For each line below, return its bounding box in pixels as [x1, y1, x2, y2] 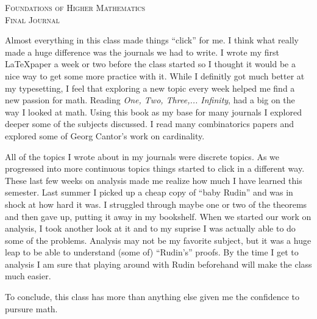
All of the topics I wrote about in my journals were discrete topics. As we [5, 150, 280, 163]
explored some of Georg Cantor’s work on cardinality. [5, 129, 205, 142]
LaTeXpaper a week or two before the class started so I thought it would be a [5, 57, 296, 70]
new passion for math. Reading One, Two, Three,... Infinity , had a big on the [5, 94, 295, 106]
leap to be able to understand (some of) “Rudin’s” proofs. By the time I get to [5, 246, 299, 258]
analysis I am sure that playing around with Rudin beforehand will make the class [5, 257, 312, 270]
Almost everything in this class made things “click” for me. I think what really [5, 34, 299, 46]
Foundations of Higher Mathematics [5, 1, 146, 13]
